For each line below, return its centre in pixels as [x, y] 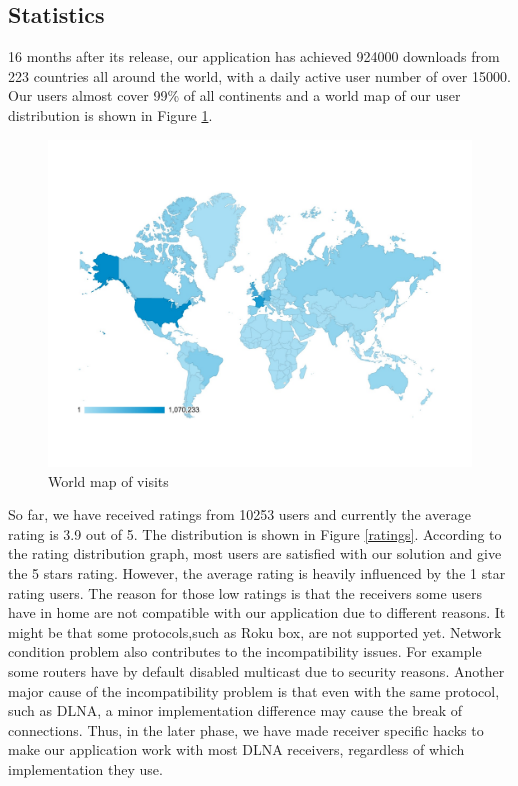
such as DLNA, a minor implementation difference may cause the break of [235, 710]
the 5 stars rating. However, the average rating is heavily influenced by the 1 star [257, 573]
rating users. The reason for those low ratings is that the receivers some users [245, 592]
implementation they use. [85, 769]
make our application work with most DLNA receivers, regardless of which [236, 749]
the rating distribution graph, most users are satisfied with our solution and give [255, 553]
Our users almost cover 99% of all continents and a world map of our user [234, 95]
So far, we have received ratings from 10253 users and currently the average [239, 514]
